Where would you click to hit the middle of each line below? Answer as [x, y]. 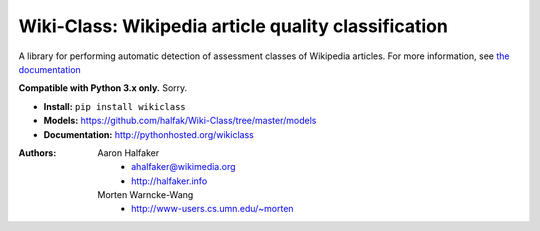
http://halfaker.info [169, 181]
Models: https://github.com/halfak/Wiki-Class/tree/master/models [180, 121]
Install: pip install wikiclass [115, 106]
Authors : [37, 152]
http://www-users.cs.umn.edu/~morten [212, 209]
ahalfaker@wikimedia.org [183, 167]
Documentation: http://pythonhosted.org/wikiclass [148, 134]
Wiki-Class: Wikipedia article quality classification [233, 26]
